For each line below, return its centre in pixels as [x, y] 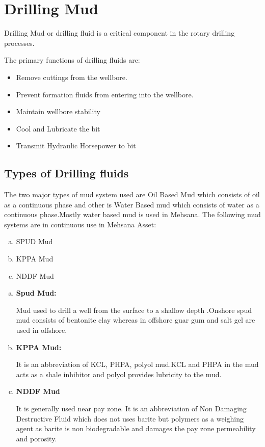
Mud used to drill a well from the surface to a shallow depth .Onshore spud [134, 310]
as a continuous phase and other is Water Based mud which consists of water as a [132, 204]
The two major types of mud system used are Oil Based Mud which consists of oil [132, 194]
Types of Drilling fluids [67, 173]
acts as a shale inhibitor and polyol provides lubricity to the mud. [119, 374]
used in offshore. [42, 330]
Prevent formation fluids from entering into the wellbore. [105, 94]
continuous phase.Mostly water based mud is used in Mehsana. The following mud [132, 214]
